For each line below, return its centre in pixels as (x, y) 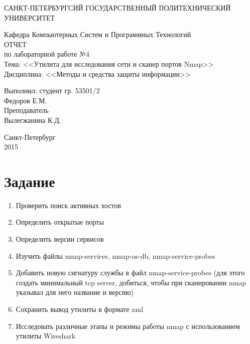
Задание (30, 181)
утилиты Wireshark (46, 336)
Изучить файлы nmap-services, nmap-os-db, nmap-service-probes (115, 255)
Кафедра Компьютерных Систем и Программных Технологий (98, 34)
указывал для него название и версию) (75, 292)
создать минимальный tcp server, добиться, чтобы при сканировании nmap (131, 282)
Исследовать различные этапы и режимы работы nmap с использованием (128, 326)
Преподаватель (26, 110)
